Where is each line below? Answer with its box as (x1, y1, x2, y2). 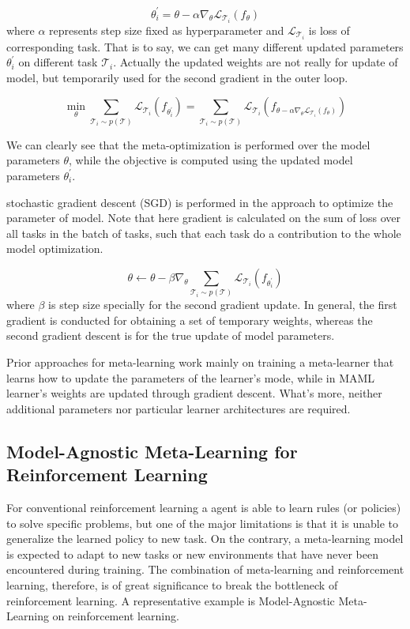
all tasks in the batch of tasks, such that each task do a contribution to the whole (6, 224, 401, 241)
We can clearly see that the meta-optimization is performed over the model (6, 136, 371, 153)
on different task (18, 54, 98, 70)
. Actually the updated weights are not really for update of (113, 54, 398, 70)
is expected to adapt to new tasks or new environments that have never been (6, 545, 378, 562)
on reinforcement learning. (52, 608, 179, 624)
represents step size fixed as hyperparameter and (49, 21, 284, 38)
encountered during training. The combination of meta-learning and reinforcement (6, 561, 404, 578)
